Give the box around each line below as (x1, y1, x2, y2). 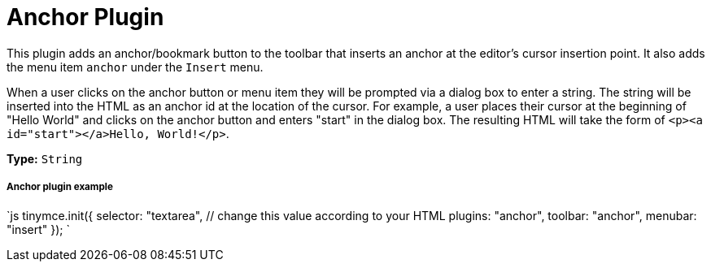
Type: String (7, 151, 83, 166)
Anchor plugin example (7, 181, 113, 193)
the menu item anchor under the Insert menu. (7, 59, 264, 74)
